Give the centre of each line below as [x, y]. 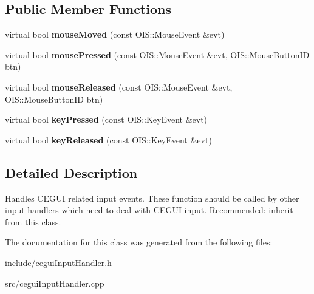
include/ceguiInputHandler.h [58, 262]
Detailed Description [71, 172]
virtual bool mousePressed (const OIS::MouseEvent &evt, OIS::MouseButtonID [157, 54]
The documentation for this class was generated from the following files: [139, 242]
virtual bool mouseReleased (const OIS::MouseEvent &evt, [119, 87]
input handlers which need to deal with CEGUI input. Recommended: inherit [149, 210]
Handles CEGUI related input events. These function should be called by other [152, 198]
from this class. [33, 221]
